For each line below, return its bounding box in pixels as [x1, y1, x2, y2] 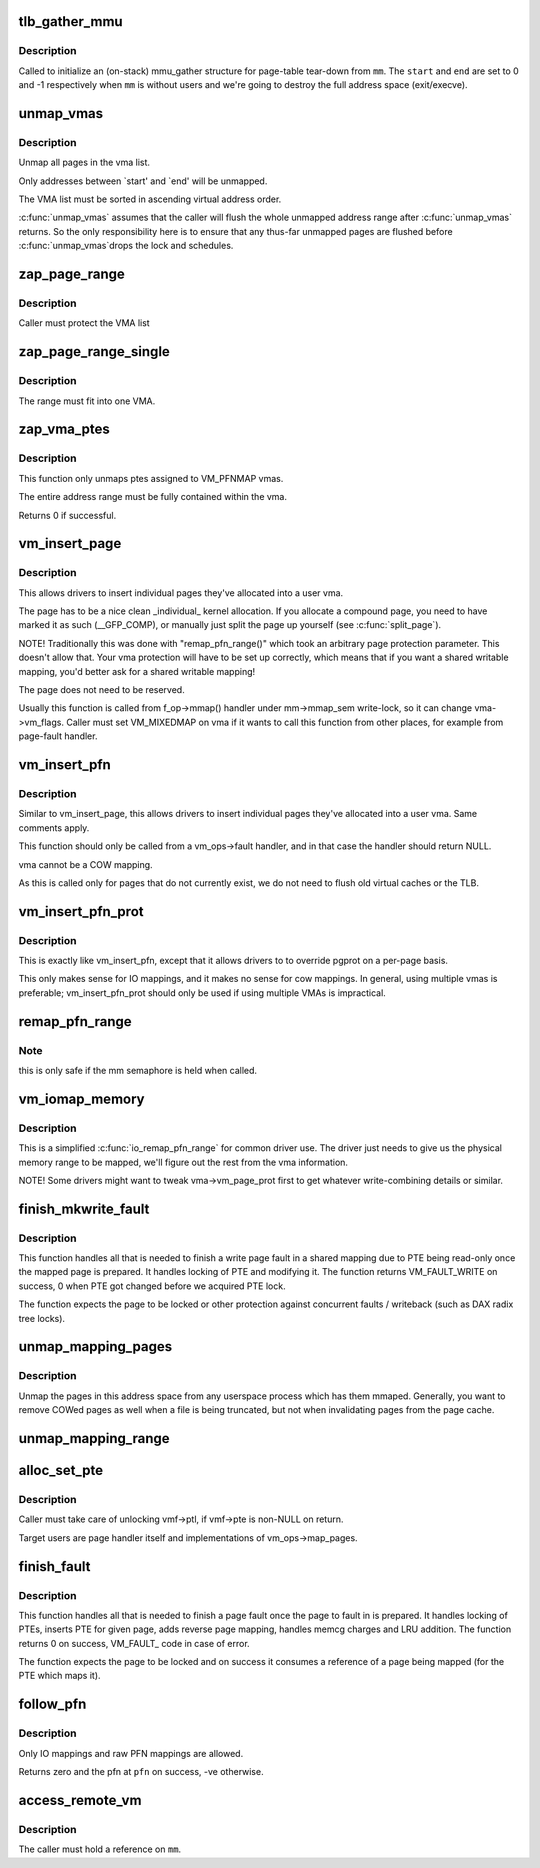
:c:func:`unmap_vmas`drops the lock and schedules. [18, 240, 234, 252]
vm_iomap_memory [18, 1090, 145, 1107]
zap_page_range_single [18, 343, 170, 360]
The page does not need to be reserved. [18, 684, 185, 696]
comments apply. [18, 821, 90, 834]
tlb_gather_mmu [18, 13, 124, 30]
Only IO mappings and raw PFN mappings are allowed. [18, 1747, 244, 1759]
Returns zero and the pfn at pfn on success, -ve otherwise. [18, 1766, 264, 1778]
